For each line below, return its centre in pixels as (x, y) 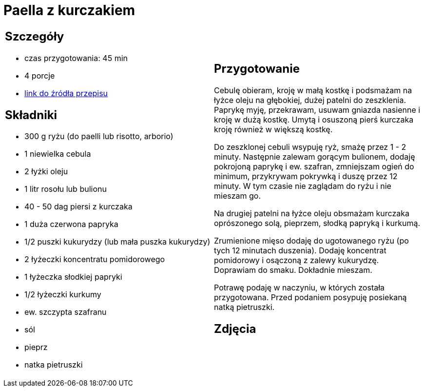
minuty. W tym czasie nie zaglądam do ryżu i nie (303, 186)
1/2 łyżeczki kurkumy (63, 295)
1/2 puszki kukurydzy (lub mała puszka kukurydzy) (117, 242)
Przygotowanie (257, 68)
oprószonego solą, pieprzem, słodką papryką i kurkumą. (317, 223)
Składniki (31, 115)
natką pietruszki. (244, 307)
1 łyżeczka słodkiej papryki (73, 277)
